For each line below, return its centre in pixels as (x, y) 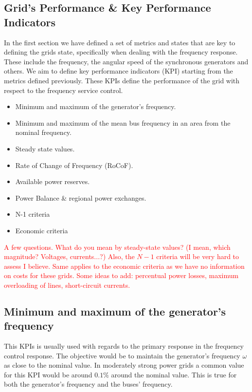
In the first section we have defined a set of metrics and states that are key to (120, 42)
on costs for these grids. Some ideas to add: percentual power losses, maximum (121, 275)
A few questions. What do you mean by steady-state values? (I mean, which (117, 247)
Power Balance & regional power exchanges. (81, 197)
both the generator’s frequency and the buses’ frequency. (88, 384)
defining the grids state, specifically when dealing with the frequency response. (121, 52)
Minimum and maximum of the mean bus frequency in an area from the (123, 122)
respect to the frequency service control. (63, 90)
